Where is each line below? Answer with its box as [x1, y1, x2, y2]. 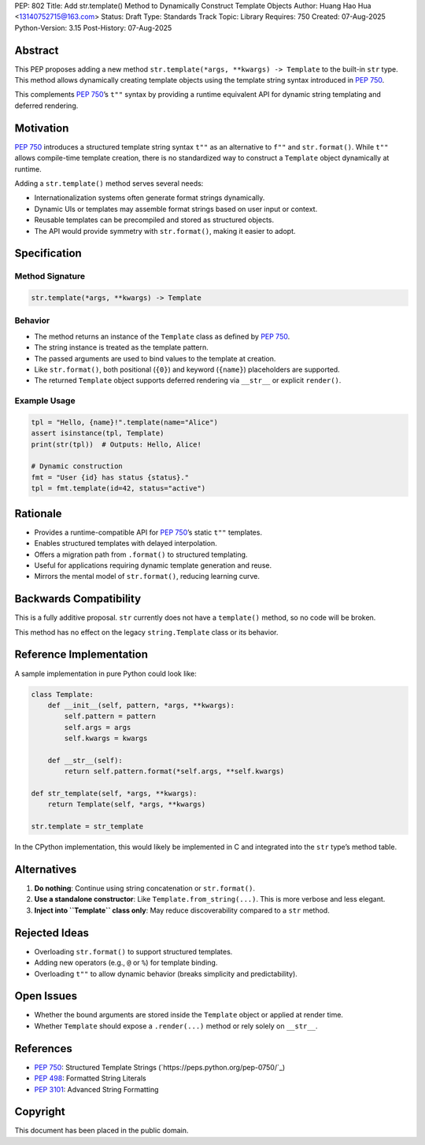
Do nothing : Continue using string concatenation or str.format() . [34, 884, 256, 893]
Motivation [14, 121, 69, 135]
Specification [14, 246, 82, 260]
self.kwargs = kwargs [64, 734, 148, 743]
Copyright [14, 1105, 66, 1118]
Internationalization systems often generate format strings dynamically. [34, 193, 265, 202]
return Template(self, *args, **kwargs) [47, 800, 206, 809]
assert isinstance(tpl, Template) [31, 429, 164, 438]
